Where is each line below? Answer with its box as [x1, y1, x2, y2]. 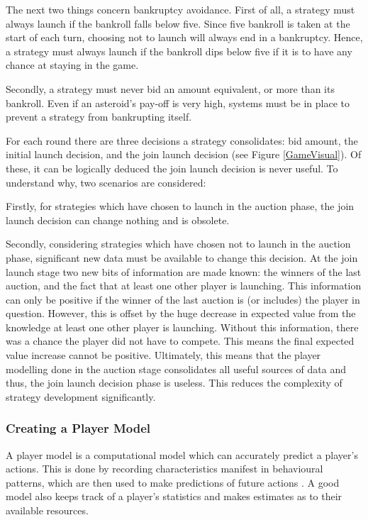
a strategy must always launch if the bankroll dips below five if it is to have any [6, 43, 352, 58]
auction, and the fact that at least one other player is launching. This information [6, 278, 362, 293]
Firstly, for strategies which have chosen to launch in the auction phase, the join [6, 199, 355, 214]
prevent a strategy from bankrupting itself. [6, 109, 192, 124]
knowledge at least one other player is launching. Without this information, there [6, 319, 359, 334]
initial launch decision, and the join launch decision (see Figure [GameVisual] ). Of [6, 147, 362, 162]
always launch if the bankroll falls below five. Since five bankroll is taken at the [6, 16, 350, 31]
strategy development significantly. [6, 389, 156, 404]
